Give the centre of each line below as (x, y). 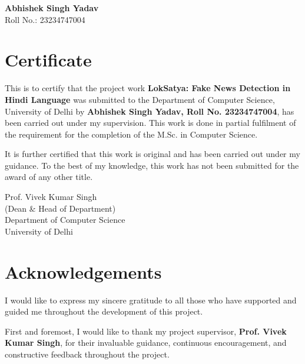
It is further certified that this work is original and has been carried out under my (152, 154)
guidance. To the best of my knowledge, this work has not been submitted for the (152, 165)
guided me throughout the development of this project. (104, 311)
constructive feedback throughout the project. (87, 354)
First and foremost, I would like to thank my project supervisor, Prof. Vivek (146, 331)
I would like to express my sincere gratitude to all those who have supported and (151, 300)
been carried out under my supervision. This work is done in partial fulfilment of (150, 123)
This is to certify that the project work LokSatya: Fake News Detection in (148, 88)
